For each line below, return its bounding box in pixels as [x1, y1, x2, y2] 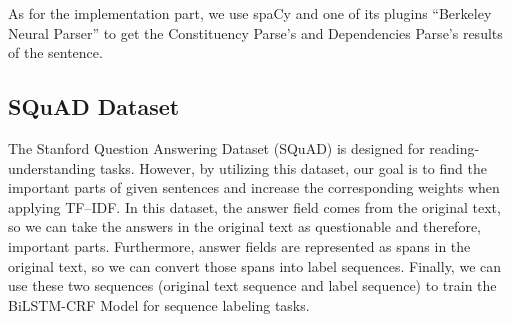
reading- [429, 137, 480, 158]
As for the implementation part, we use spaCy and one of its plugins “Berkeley [8, 3, 492, 23]
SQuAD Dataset [8, 91, 180, 122]
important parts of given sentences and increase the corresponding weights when [8, 177, 500, 198]
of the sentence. [8, 42, 103, 63]
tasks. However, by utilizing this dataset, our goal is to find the [99, 157, 487, 178]
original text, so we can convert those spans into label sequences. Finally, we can [8, 255, 502, 276]
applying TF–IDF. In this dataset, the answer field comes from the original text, [8, 196, 501, 217]
